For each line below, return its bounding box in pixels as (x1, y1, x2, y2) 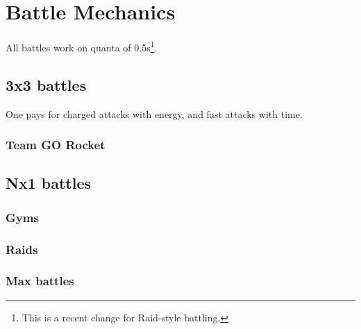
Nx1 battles (6, 172, 91, 194)
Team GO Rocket (6, 136, 106, 153)
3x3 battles (6, 74, 87, 95)
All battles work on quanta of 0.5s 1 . (6, 38, 158, 54)
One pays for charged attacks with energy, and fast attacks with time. (6, 106, 303, 121)
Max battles (6, 272, 74, 289)
